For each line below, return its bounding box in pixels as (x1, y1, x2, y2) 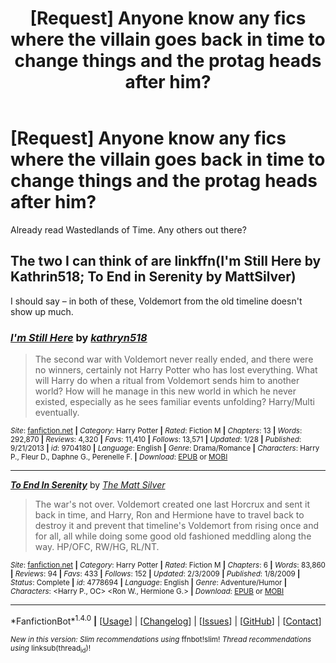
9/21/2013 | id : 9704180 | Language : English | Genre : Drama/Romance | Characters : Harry (10, 443, 320, 454)
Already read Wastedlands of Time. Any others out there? (10, 223, 247, 236)
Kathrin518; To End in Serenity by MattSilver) (10, 268, 297, 286)
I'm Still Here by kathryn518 (10, 330, 148, 344)
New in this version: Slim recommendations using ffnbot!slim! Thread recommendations (10, 634, 312, 644)
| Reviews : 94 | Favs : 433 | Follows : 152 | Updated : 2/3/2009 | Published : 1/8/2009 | (10, 569, 301, 579)
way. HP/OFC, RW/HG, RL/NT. (34, 541, 160, 553)
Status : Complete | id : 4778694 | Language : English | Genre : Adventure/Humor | (10, 578, 287, 588)
